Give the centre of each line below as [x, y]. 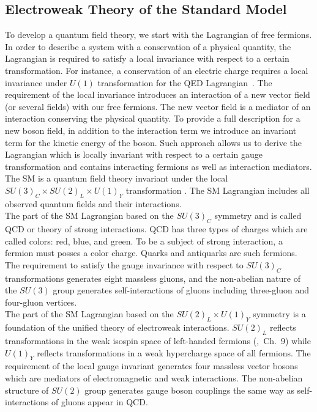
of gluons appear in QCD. [99, 402]
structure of [27, 390]
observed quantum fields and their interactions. [93, 203]
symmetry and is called [258, 215]
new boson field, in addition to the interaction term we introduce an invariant [151, 130]
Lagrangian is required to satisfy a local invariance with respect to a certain [147, 58]
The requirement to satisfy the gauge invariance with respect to [124, 264]
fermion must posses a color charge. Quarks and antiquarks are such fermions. [151, 253]
